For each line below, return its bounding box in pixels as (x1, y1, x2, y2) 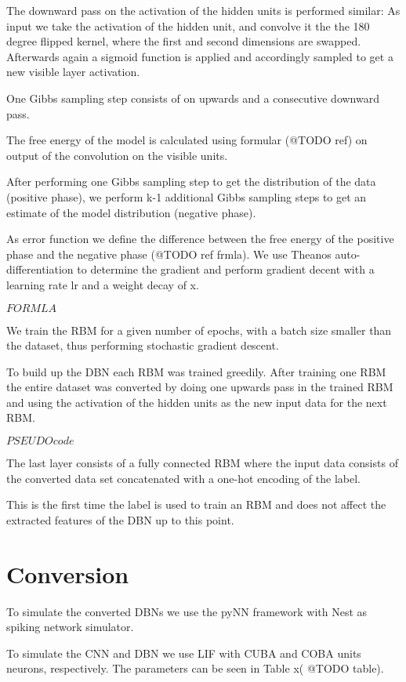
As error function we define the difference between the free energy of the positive (6, 230, 394, 247)
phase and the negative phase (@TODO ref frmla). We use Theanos (6, 245, 332, 262)
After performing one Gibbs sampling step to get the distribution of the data (6, 173, 376, 190)
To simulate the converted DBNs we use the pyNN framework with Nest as (6, 603, 368, 619)
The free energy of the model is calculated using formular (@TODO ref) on (6, 132, 368, 148)
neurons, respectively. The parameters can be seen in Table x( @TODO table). (6, 660, 384, 677)
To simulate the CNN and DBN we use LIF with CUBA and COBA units (6, 644, 361, 661)
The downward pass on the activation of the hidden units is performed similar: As (6, 2, 401, 18)
